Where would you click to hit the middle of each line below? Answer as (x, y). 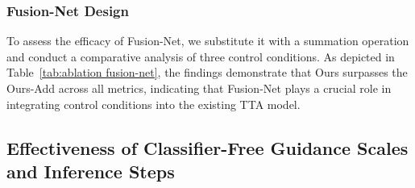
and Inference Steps (91, 171)
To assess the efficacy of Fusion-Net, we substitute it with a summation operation (208, 41)
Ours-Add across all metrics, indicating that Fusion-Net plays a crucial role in (199, 88)
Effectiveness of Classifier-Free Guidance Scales (207, 147)
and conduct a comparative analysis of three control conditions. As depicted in (201, 56)
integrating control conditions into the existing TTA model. (154, 104)
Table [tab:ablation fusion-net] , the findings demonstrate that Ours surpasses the (207, 72)
